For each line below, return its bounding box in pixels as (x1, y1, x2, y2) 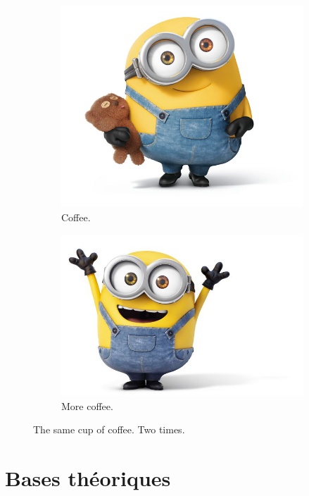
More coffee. (61, 398, 113, 413)
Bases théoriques (5, 464, 171, 492)
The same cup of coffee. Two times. (33, 422, 185, 437)
